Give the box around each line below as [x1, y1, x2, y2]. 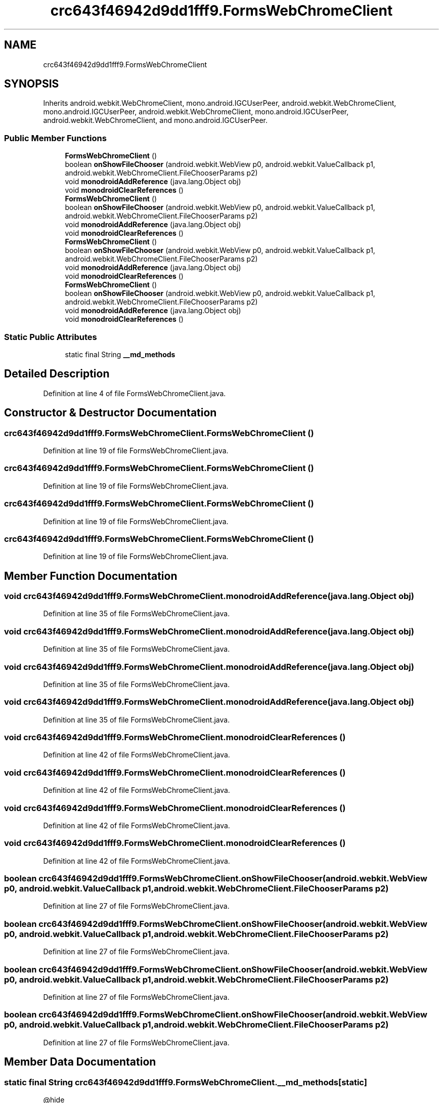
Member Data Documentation [4, 1055, 156, 1069]
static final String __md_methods [65, 350, 175, 359]
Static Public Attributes [4, 331, 97, 342]
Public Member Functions [4, 133, 107, 143]
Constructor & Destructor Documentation [4, 406, 217, 419]
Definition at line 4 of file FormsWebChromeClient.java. [43, 389, 226, 398]
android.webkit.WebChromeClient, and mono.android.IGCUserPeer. [43, 116, 268, 125]
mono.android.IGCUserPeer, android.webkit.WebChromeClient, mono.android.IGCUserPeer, [43, 107, 349, 116]
